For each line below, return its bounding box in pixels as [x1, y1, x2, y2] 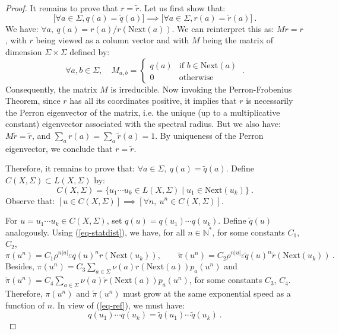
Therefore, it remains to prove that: [5, 162, 135, 174]
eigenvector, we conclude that [5, 142, 113, 154]
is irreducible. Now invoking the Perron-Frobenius [110, 82, 292, 95]
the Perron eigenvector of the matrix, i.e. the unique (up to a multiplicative [5, 106, 280, 118]
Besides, [5, 260, 34, 272]
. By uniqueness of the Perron [155, 129, 264, 141]
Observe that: [5, 194, 55, 206]
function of [5, 298, 45, 311]
